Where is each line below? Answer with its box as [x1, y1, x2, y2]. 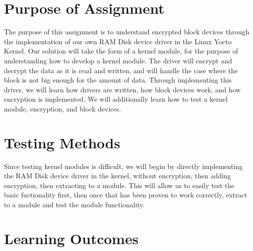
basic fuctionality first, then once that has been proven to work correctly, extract [4, 190, 248, 200]
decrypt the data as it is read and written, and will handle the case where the [4, 65, 238, 75]
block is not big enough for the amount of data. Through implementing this [4, 75, 232, 85]
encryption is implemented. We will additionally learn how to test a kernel [4, 94, 228, 104]
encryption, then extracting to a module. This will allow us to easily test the [4, 180, 234, 190]
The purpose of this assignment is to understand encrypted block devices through [4, 27, 250, 37]
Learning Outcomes [4, 228, 139, 248]
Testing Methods [4, 132, 120, 152]
